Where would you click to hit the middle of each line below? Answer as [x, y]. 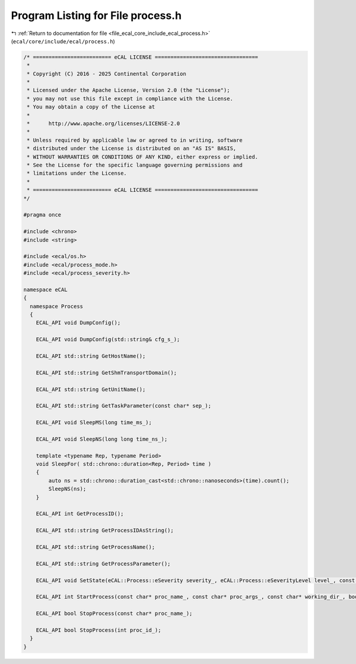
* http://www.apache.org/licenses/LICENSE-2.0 [104, 124]
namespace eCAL [45, 290]
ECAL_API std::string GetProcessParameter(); [103, 563]
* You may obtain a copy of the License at [91, 107]
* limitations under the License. [77, 173]
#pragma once [42, 215]
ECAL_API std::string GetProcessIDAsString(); [105, 530]
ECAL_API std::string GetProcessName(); [96, 547]
